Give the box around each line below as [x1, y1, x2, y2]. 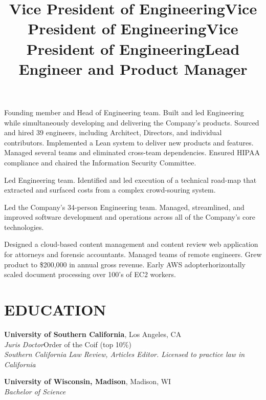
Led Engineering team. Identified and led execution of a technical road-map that [4, 174, 257, 185]
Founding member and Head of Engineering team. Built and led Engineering [4, 107, 244, 117]
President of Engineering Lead [26, 38, 240, 59]
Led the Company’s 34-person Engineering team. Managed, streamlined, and [4, 201, 245, 212]
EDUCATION [4, 299, 106, 320]
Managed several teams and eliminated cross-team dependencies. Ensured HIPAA [4, 147, 260, 158]
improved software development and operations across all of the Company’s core [4, 212, 255, 222]
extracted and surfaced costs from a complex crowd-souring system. [4, 184, 216, 195]
